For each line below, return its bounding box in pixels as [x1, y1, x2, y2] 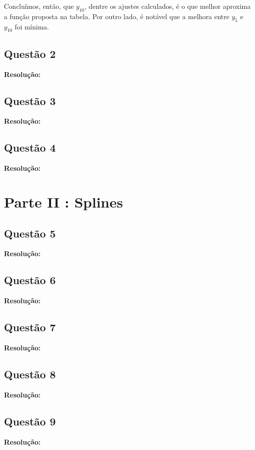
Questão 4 [4, 140, 56, 155]
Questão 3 [4, 93, 56, 108]
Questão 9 [4, 413, 56, 428]
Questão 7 [4, 319, 56, 335]
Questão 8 [4, 366, 56, 381]
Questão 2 [4, 46, 56, 61]
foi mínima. [15, 21, 49, 31]
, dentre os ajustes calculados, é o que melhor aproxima [84, 1, 251, 11]
